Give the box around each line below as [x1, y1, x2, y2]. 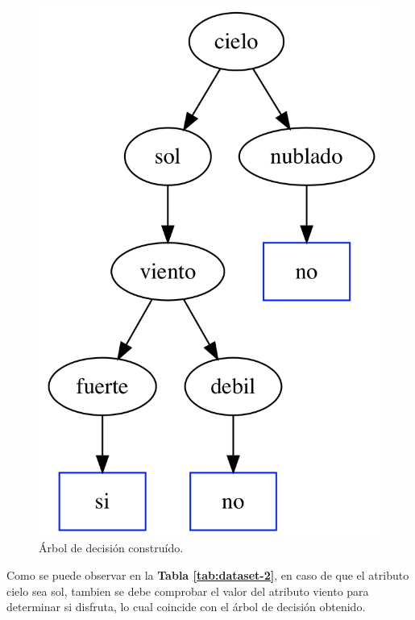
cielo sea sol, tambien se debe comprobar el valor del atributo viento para [6, 582, 369, 599]
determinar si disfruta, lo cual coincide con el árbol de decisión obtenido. [6, 598, 366, 615]
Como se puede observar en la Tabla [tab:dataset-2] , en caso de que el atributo [6, 567, 409, 584]
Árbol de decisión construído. [39, 539, 184, 556]
